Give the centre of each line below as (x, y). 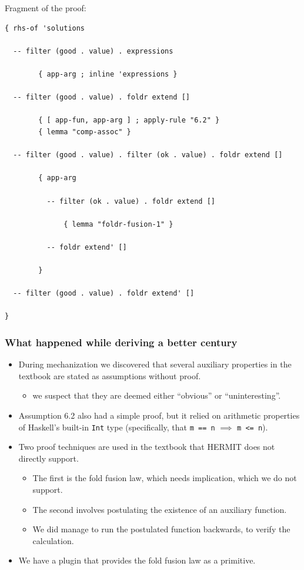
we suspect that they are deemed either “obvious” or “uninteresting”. (157, 395)
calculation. (53, 540)
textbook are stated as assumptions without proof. (110, 375)
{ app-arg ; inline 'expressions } (108, 74)
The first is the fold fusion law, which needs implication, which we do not (165, 478)
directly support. (49, 458)
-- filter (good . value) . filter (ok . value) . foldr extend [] (148, 155)
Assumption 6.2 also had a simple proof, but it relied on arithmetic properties (159, 415)
